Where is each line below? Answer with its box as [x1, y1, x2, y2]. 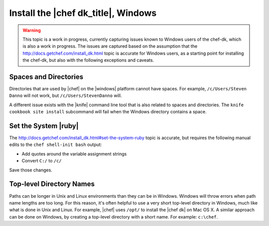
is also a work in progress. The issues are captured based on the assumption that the [22, 43, 198, 49]
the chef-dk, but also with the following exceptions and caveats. [22, 57, 154, 63]
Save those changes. [9, 167, 52, 173]
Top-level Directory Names [9, 180, 95, 188]
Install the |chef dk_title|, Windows [9, 7, 157, 18]
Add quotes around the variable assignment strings [21, 151, 127, 156]
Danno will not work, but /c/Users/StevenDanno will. [9, 92, 122, 99]
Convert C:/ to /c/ [21, 158, 62, 164]
